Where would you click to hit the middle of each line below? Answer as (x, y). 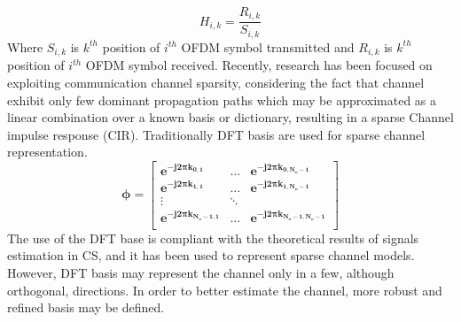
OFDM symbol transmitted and (268, 46)
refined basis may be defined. (86, 307)
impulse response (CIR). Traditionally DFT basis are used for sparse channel (216, 134)
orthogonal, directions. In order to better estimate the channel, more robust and (225, 290)
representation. (47, 152)
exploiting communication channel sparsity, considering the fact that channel (216, 82)
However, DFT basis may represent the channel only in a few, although (201, 273)
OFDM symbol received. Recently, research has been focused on (259, 65)
